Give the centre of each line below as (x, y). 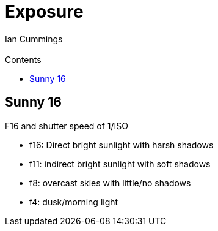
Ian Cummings (34, 39)
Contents (23, 59)
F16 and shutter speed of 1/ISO (67, 126)
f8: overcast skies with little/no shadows (110, 183)
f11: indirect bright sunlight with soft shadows (120, 164)
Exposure (44, 12)
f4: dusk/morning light (74, 202)
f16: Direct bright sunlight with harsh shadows (122, 145)
